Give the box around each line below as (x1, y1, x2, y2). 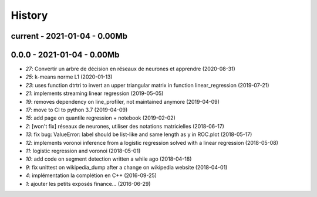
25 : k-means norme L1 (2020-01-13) (25, 73, 113, 80)
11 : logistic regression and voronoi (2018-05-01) (25, 147, 141, 154)
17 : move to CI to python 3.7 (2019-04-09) (25, 106, 128, 114)
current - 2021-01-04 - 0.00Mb (11, 31, 127, 41)
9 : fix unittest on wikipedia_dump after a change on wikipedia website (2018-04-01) (25, 164, 228, 171)
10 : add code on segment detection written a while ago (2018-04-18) (25, 155, 192, 162)
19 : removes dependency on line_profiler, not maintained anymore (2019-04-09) (25, 98, 220, 105)
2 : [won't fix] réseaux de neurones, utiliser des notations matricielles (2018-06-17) (25, 123, 224, 130)
